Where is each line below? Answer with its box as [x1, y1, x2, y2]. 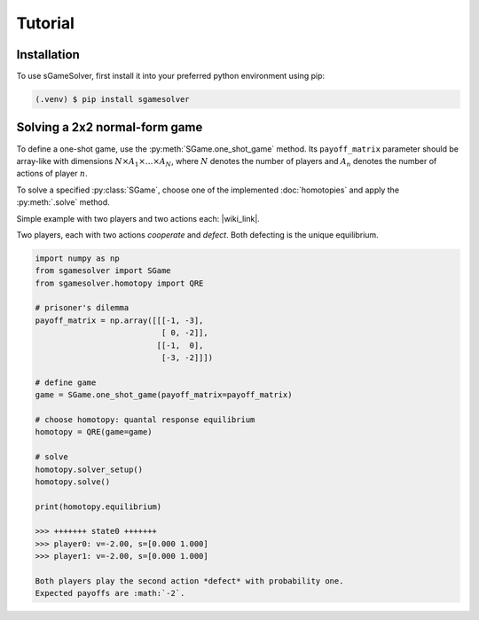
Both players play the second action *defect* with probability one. [35, 577, 344, 586]
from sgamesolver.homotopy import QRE [35, 278, 204, 288]
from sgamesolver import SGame [35, 266, 172, 276]
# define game [35, 377, 97, 388]
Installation [16, 47, 80, 62]
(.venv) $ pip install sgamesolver [35, 94, 190, 105]
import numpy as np [35, 253, 120, 263]
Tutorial [16, 13, 75, 33]
